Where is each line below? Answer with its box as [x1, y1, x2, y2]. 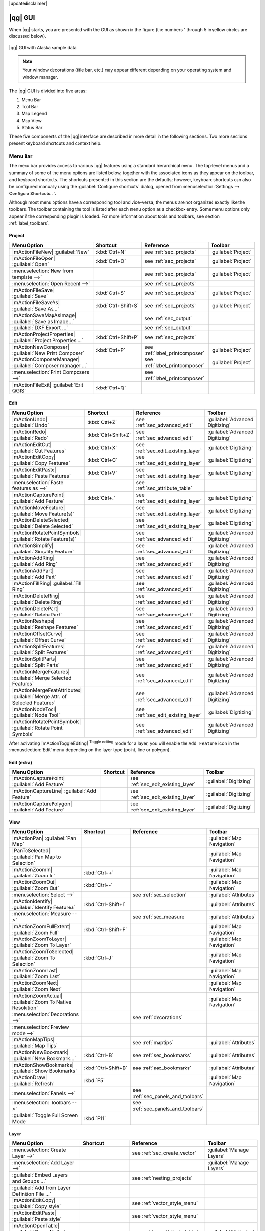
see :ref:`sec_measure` [132, 913, 186, 920]
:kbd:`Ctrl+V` [87, 469, 117, 476]
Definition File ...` [12, 1191, 52, 1198]
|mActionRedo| [12, 428, 47, 435]
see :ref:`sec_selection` [132, 891, 186, 898]
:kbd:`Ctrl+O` [96, 258, 126, 264]
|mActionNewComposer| [12, 343, 70, 350]
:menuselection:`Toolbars [12, 1100, 71, 1106]
